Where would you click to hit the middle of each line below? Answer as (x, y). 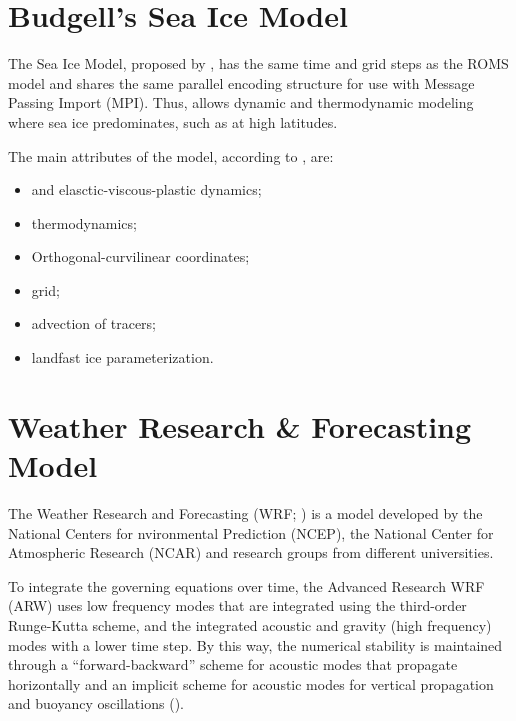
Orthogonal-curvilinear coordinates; (140, 256)
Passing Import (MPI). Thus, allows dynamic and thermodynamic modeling (241, 102)
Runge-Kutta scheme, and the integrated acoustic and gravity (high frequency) (250, 624)
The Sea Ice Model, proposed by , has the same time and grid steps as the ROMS (258, 63)
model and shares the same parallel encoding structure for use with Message (241, 82)
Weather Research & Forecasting (240, 425)
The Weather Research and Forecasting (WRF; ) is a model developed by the (245, 512)
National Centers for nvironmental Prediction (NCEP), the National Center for (251, 532)
